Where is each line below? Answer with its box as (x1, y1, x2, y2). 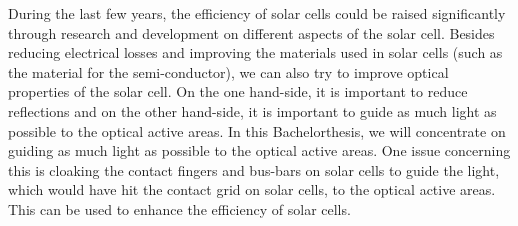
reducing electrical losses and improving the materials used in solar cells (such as (8, 42, 503, 63)
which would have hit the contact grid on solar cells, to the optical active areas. (8, 179, 496, 200)
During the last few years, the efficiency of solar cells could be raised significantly (8, 3, 506, 23)
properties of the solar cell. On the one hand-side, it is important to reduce (8, 81, 468, 102)
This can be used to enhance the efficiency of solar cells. (8, 198, 351, 219)
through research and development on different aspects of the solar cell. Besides (8, 22, 495, 43)
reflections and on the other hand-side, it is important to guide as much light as (8, 100, 497, 121)
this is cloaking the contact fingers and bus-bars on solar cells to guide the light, (8, 159, 500, 180)
